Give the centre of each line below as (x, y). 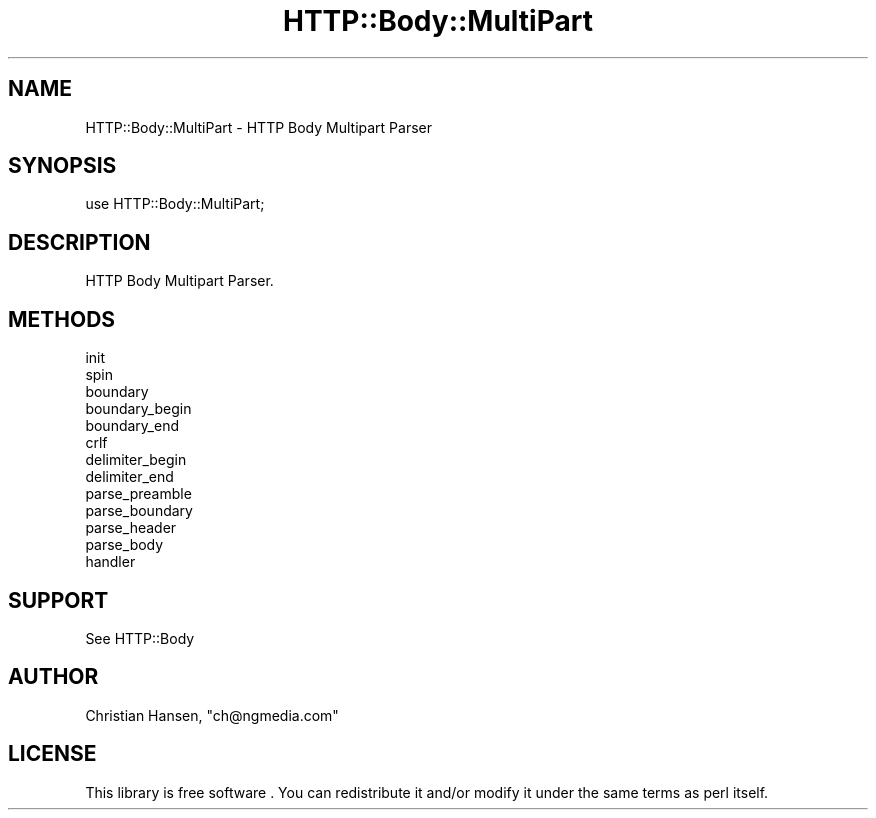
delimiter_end (129, 477)
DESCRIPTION (79, 242)
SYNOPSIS (62, 166)
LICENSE (52, 754)
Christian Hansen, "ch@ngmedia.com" (212, 715)
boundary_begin (138, 409)
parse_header (131, 528)
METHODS (62, 319)
